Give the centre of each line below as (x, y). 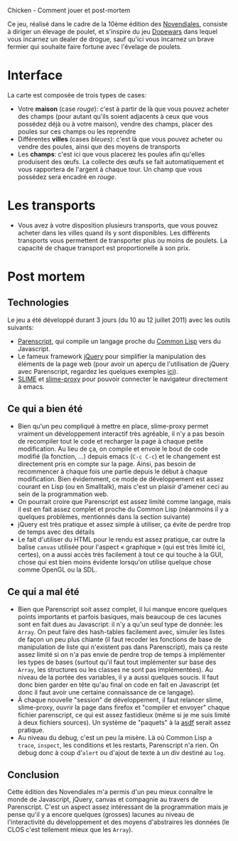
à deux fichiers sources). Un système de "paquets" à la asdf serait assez (124, 722)
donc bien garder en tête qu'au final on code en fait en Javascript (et (118, 685)
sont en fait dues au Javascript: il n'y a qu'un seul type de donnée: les (120, 624)
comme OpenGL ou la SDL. (57, 569)
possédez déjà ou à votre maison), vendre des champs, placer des (115, 124)
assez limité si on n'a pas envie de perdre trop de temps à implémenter (121, 654)
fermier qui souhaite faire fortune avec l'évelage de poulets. (95, 47)
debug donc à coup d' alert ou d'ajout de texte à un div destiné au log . (121, 752)
